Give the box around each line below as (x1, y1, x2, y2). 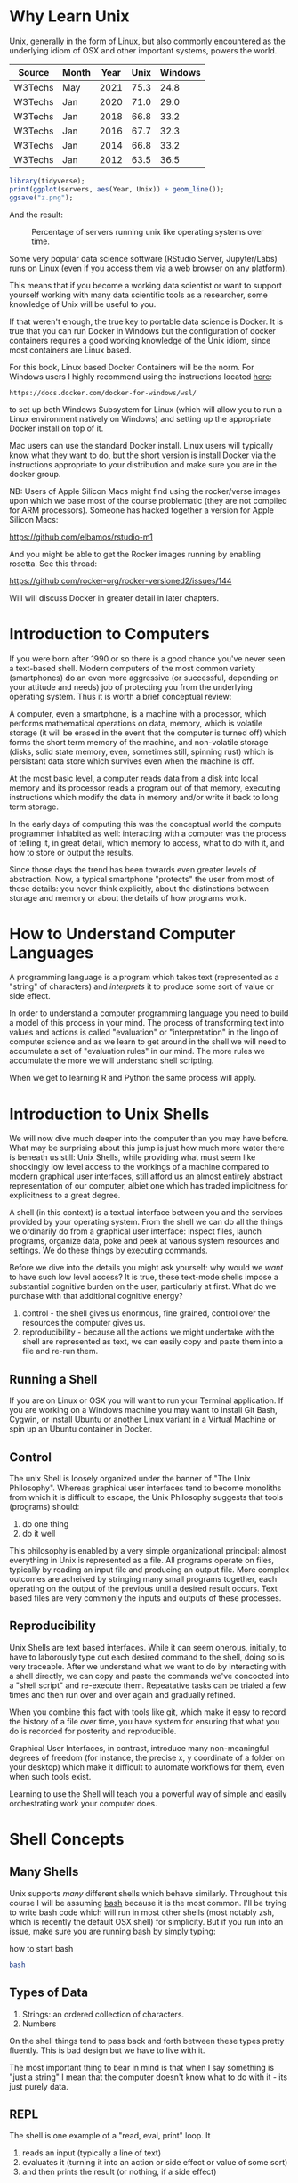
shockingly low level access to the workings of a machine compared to (9, 1162, 270, 1173)
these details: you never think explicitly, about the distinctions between (9, 883, 270, 894)
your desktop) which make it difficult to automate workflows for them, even (9, 1761, 285, 1773)
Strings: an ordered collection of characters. (21, 2009, 185, 2019)
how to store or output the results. (9, 847, 134, 857)
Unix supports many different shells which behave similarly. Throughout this (9, 1887, 288, 1898)
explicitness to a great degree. (9, 1190, 121, 1201)
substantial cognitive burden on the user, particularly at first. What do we (9, 1281, 277, 1292)
